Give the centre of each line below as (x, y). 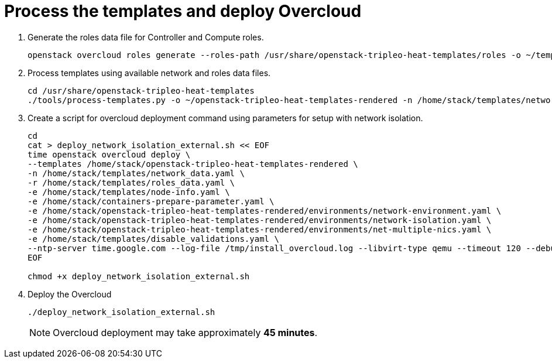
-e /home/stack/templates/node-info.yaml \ (129, 192)
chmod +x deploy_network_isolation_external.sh (139, 276)
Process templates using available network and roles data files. (149, 73)
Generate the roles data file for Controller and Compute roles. (146, 37)
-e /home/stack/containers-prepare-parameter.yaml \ (151, 201)
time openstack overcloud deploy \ (109, 154)
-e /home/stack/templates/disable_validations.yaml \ (153, 239)
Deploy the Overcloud (70, 294)
